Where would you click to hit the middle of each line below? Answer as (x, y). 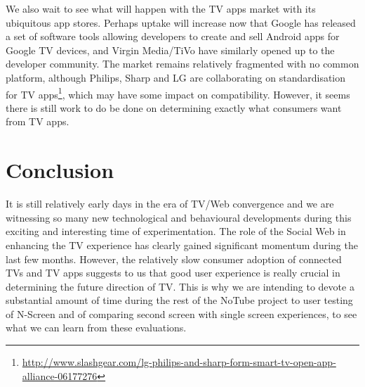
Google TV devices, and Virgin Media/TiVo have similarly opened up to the (170, 50)
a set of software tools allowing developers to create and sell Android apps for (173, 36)
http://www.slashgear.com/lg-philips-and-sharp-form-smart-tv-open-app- (179, 362)
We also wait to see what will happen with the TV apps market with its (161, 8)
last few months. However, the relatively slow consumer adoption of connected (174, 259)
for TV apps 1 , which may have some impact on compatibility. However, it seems (178, 93)
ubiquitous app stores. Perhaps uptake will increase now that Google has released (181, 22)
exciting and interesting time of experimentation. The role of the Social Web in (176, 231)
